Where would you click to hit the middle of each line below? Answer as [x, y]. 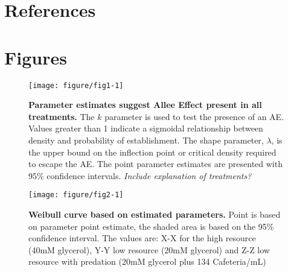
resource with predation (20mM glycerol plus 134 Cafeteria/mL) [147, 261]
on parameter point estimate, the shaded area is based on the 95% [151, 226]
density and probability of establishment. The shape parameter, [146, 140]
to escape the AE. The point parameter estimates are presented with [155, 164]
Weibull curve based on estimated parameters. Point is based [155, 214]
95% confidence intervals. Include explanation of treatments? [140, 175]
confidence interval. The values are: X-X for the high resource [142, 238]
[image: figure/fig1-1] [76, 85]
